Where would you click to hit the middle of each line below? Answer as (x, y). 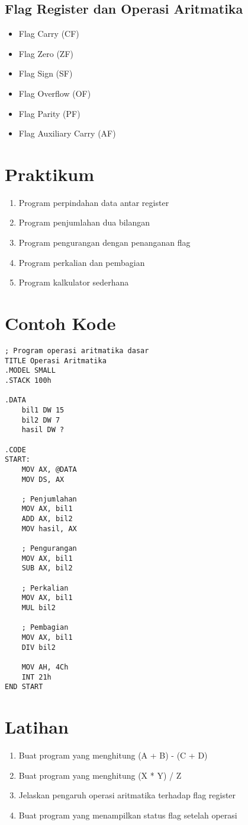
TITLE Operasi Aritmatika (56, 361)
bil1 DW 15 (43, 410)
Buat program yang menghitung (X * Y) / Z (100, 775)
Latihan (37, 727)
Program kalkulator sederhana (74, 282)
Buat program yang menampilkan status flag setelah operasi (128, 815)
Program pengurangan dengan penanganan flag (104, 242)
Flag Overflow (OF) (55, 93)
